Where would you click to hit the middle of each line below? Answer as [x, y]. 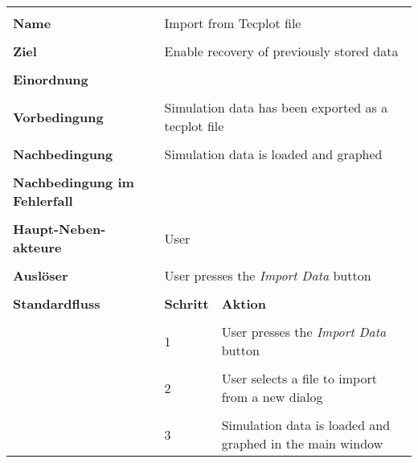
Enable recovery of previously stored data [281, 51]
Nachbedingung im [74, 182]
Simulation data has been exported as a [276, 107]
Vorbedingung [58, 117]
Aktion [244, 303]
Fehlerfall [43, 201]
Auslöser [41, 275]
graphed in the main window [302, 443]
